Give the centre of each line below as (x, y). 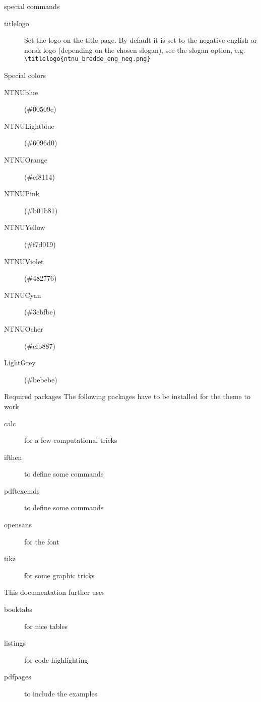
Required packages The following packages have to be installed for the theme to (127, 396)
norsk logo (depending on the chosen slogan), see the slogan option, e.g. (135, 50)
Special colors (25, 75)
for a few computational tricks (71, 440)
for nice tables (46, 626)
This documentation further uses (54, 592)
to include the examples (61, 693)
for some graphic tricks (59, 575)
